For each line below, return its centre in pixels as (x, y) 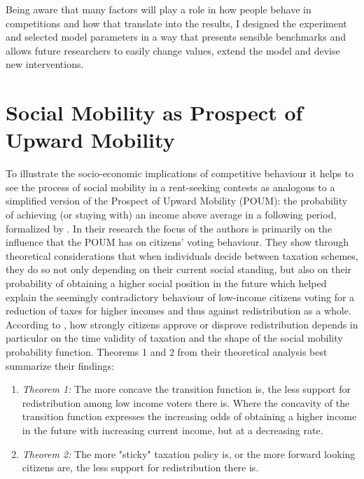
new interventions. (45, 64)
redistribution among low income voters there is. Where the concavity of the (186, 402)
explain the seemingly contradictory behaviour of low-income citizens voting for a (180, 297)
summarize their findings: (60, 365)
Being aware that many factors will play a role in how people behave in (159, 9)
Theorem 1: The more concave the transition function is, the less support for (186, 389)
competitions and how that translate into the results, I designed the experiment (176, 23)
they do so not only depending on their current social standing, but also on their (179, 269)
